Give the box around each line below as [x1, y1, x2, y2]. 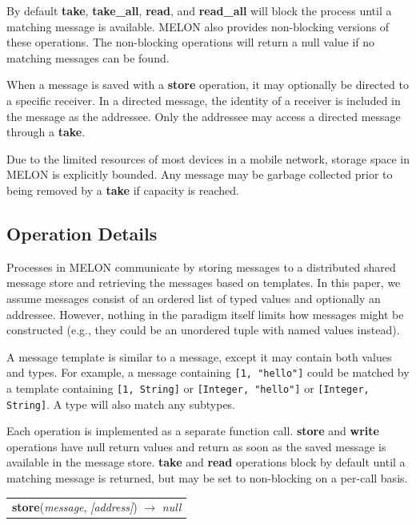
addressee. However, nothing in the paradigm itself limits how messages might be [6, 305, 404, 322]
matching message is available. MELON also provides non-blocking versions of [6, 18, 390, 34]
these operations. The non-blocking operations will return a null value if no [6, 34, 375, 50]
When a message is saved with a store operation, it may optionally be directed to [6, 76, 409, 93]
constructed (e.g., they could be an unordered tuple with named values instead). [6, 321, 400, 338]
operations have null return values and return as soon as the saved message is [6, 438, 386, 454]
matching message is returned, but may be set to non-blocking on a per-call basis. [6, 470, 408, 487]
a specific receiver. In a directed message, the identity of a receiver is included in [6, 91, 401, 108]
